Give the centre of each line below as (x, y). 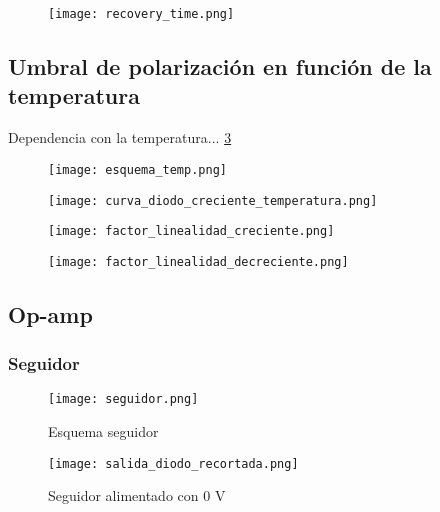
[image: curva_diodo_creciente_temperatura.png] (213, 200)
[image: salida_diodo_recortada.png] (173, 463)
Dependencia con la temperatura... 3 (120, 137)
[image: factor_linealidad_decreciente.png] (198, 261)
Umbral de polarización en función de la (220, 66)
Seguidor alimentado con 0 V (137, 495)
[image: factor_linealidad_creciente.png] (191, 231)
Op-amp (50, 313)
